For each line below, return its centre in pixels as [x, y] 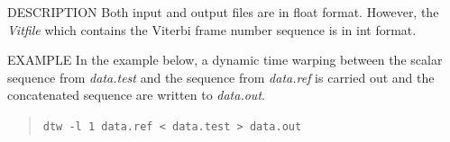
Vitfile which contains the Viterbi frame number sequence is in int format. [212, 29]
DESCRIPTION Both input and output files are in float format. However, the [223, 12]
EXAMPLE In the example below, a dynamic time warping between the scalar [225, 60]
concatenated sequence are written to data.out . [136, 95]
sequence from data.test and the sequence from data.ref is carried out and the [221, 77]
